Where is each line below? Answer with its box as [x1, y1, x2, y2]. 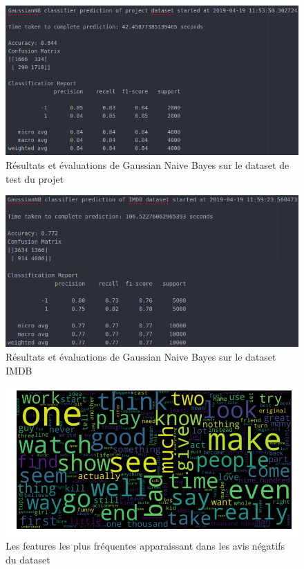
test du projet [6, 171, 64, 186]
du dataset [6, 552, 50, 566]
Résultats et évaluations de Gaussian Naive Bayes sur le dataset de [6, 158, 289, 172]
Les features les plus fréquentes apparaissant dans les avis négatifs [6, 539, 285, 553]
